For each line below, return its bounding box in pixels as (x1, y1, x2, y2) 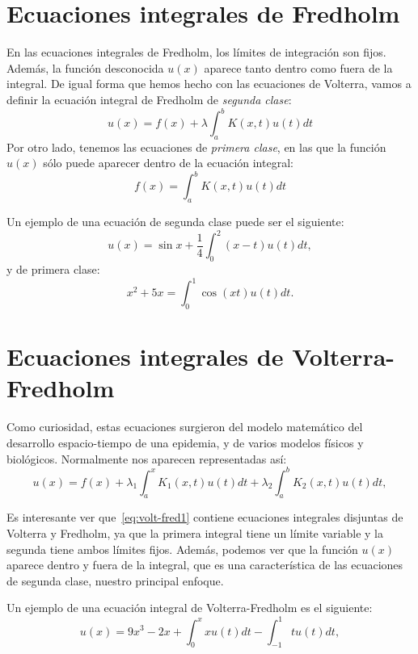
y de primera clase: (6, 261, 100, 278)
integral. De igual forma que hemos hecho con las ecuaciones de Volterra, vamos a (6, 75, 412, 92)
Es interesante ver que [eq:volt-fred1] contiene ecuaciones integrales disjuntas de (6, 509, 403, 526)
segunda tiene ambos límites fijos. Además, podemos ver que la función (6, 540, 358, 557)
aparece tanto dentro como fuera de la (204, 59, 393, 76)
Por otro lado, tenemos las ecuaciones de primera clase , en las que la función (6, 138, 386, 155)
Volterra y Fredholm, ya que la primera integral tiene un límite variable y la (6, 525, 383, 542)
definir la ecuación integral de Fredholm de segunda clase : (6, 90, 292, 107)
